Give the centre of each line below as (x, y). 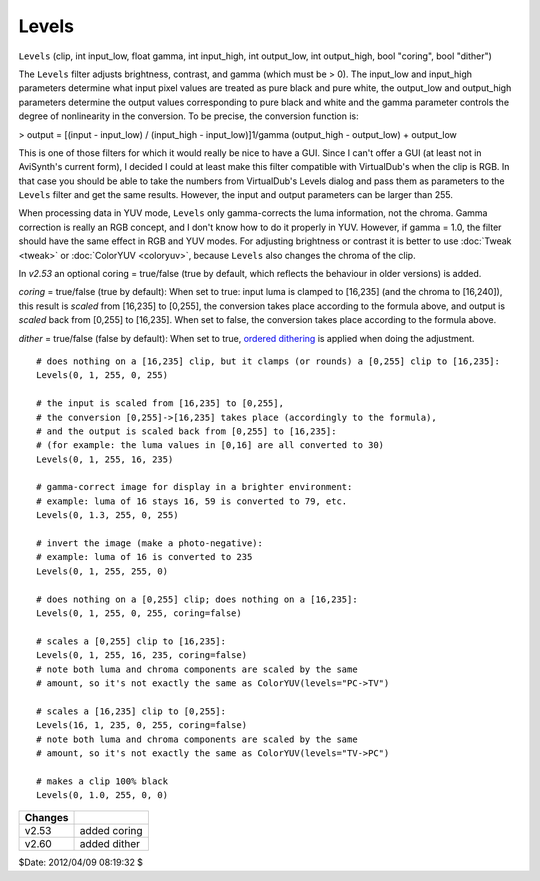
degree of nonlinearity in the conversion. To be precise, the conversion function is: (188, 116)
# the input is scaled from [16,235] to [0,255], (160, 403)
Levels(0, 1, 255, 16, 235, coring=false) (142, 655)
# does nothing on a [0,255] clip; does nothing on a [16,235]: (197, 599)
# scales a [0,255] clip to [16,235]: (131, 641)
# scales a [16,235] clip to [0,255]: (131, 711)
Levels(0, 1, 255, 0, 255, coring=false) (139, 613)
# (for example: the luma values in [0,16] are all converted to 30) (210, 445)
